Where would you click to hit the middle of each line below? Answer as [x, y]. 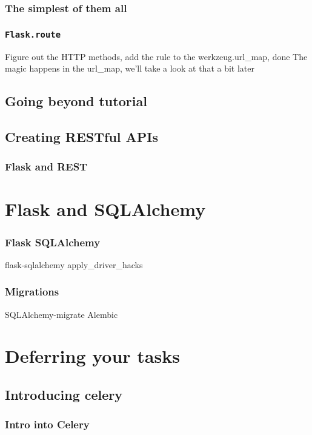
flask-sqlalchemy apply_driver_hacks [74, 264]
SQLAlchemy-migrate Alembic [61, 314]
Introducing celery [64, 394]
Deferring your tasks [92, 356]
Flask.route [33, 34]
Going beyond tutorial [76, 101]
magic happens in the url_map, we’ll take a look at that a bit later [130, 68]
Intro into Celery [47, 424]
